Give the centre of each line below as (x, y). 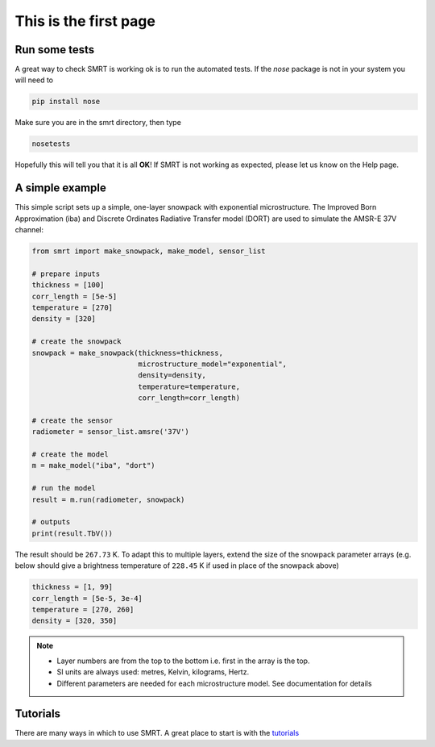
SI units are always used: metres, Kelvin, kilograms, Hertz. (153, 672)
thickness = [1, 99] (72, 587)
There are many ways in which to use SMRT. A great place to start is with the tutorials (157, 733)
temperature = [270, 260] (83, 609)
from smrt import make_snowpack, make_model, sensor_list (149, 251)
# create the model (70, 455)
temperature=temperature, (189, 386)
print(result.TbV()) (72, 533)
